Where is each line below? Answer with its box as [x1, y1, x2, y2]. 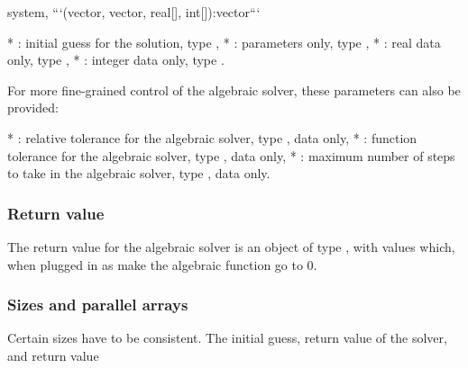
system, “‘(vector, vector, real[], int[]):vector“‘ [7, 3, 261, 21]
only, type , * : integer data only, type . [7, 50, 225, 69]
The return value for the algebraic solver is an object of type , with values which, [7, 237, 455, 256]
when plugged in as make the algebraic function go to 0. [7, 255, 317, 274]
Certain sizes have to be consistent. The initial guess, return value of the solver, [7, 328, 447, 347]
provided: [7, 98, 59, 117]
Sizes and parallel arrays [7, 293, 188, 316]
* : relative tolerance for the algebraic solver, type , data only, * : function [7, 128, 418, 147]
